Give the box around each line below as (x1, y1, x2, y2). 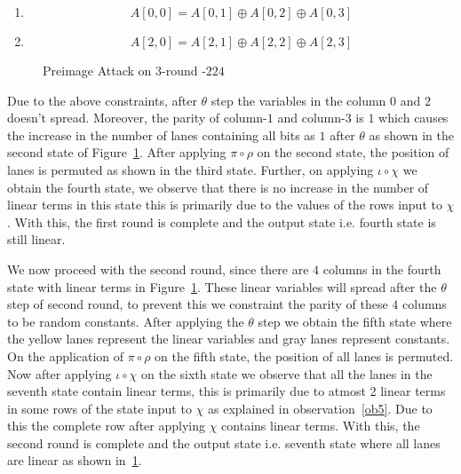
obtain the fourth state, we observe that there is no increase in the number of (7, 178, 429, 196)
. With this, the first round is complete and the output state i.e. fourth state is (7, 212, 436, 231)
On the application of (7, 346, 124, 365)
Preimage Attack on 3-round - (43, 61, 206, 79)
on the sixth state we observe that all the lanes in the (141, 364, 433, 383)
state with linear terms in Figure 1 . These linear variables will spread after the (7, 277, 437, 296)
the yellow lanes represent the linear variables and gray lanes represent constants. (7, 329, 450, 348)
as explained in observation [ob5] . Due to (208, 399, 433, 417)
